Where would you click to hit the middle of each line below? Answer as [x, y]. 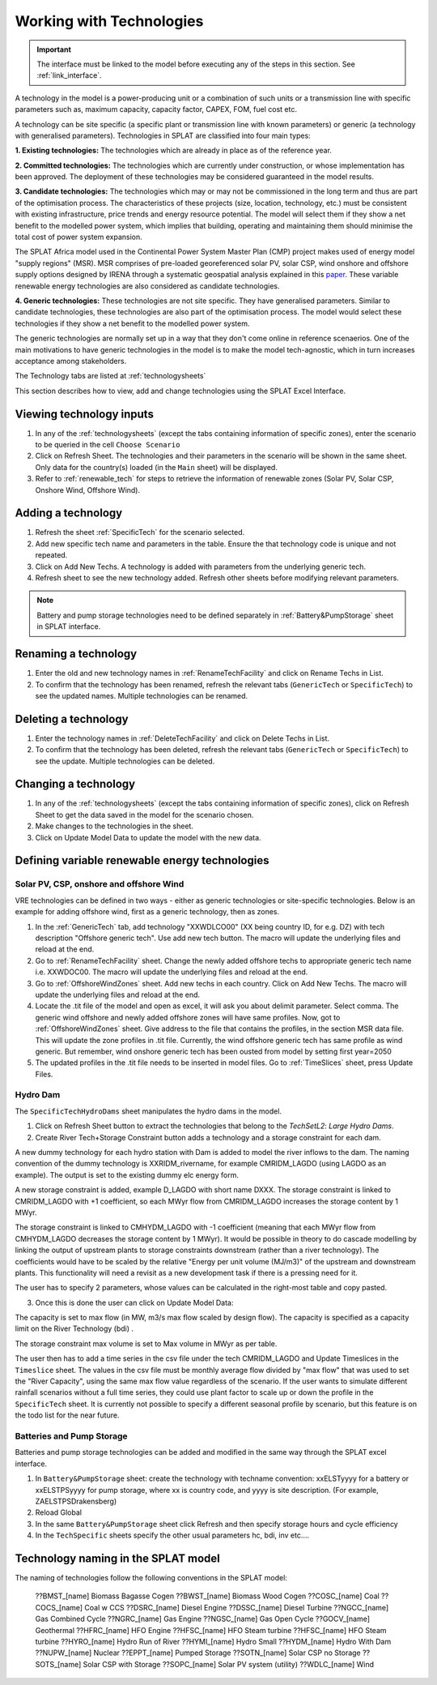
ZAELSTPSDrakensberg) [76, 1501]
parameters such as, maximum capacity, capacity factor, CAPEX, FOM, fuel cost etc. [156, 109]
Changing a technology [75, 784]
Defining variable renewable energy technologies [142, 860]
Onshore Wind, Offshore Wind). [88, 490]
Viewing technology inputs [84, 414]
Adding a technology [69, 513]
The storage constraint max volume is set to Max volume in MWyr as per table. [146, 1343]
